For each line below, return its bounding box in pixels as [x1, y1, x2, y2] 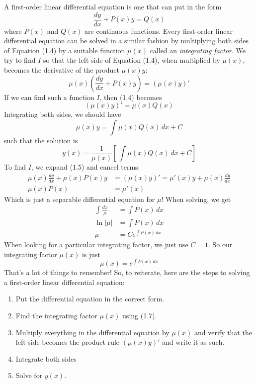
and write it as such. [162, 337, 225, 347]
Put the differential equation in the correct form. [15, 293, 165, 304]
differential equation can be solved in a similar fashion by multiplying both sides [4, 35, 249, 46]
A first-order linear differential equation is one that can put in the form [4, 1, 222, 11]
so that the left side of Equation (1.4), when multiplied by [43, 55, 220, 65]
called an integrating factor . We [150, 45, 246, 55]
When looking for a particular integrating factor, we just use [4, 239, 188, 249]
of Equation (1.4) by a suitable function [4, 45, 125, 55]
